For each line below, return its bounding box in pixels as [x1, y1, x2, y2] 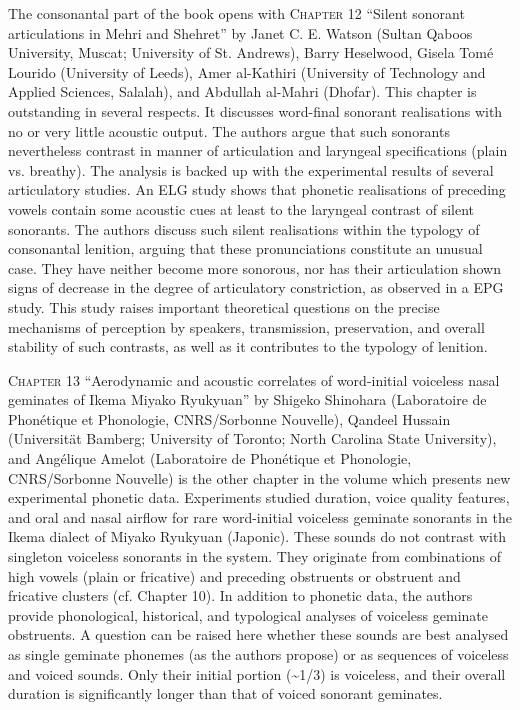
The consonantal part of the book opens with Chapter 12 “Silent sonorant [8, 3, 465, 23]
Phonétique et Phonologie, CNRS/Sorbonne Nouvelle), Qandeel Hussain [8, 408, 451, 429]
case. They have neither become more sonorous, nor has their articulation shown [8, 257, 501, 278]
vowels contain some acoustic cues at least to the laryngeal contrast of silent [8, 198, 475, 219]
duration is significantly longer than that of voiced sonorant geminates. [8, 683, 443, 704]
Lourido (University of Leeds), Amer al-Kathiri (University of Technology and [8, 61, 486, 82]
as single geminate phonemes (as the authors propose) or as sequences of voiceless [8, 644, 509, 664]
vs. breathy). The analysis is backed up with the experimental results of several [8, 159, 494, 180]
